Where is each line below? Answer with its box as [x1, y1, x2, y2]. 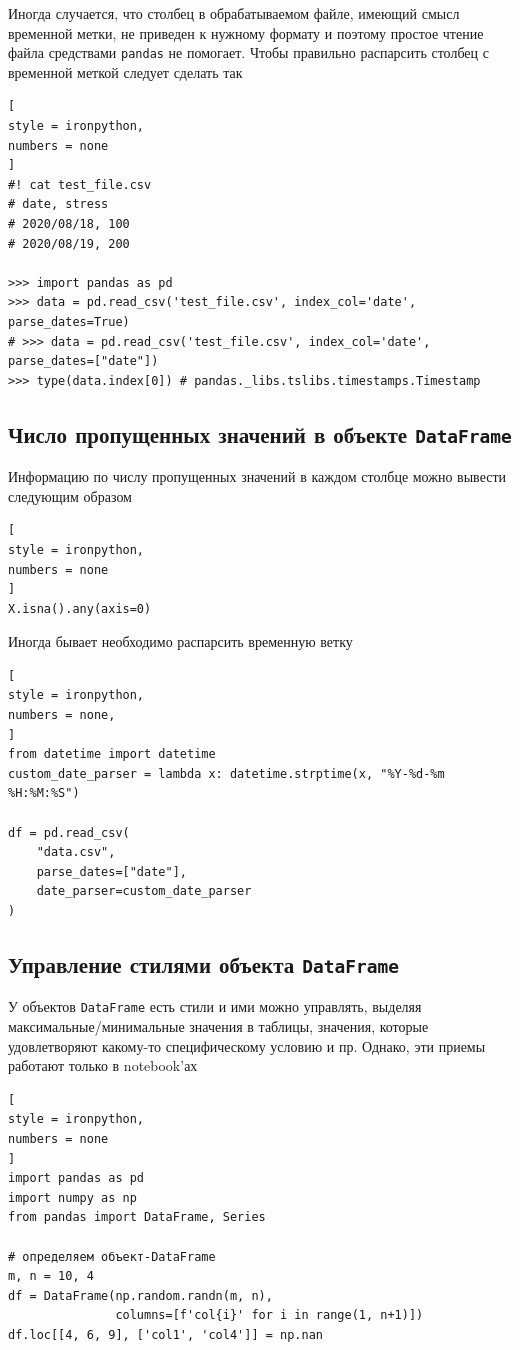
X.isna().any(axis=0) [8, 601, 152, 616]
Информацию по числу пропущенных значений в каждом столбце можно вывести [8, 466, 507, 487]
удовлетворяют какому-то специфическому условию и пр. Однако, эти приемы [8, 1035, 486, 1056]
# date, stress [8, 197, 109, 212]
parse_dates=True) [8, 314, 130, 329]
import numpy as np [8, 1190, 137, 1205]
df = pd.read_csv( [8, 825, 130, 840]
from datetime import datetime [8, 747, 216, 762]
